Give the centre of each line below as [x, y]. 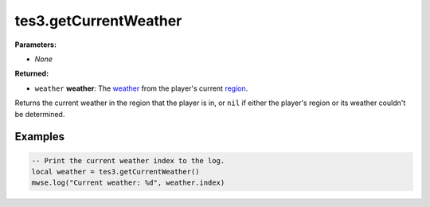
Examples [40, 137]
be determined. [40, 114]
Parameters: [36, 45]
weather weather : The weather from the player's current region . [141, 88]
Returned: [32, 74]
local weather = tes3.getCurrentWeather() [115, 172]
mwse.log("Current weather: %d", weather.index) [128, 183]
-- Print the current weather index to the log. [128, 160]
